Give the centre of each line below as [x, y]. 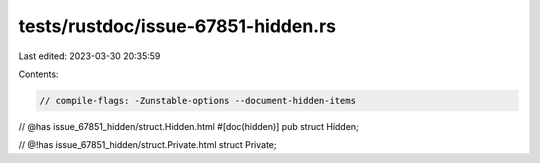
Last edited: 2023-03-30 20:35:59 [89, 56]
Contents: [38, 74]
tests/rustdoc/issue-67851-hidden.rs [177, 26]
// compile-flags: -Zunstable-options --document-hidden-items [198, 100]
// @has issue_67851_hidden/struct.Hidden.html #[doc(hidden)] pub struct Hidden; [188, 126]
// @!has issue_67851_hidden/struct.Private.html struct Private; [147, 145]
